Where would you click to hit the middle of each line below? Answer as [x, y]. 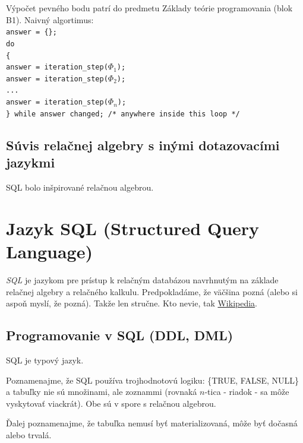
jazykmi [31, 162]
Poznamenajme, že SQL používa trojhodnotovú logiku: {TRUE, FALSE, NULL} [153, 380]
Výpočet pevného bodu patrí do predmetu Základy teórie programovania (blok [149, 8]
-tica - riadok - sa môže [247, 392]
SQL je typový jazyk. [45, 360]
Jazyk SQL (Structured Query [133, 228]
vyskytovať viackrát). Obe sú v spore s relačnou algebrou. [111, 403]
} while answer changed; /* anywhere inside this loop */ [123, 114]
